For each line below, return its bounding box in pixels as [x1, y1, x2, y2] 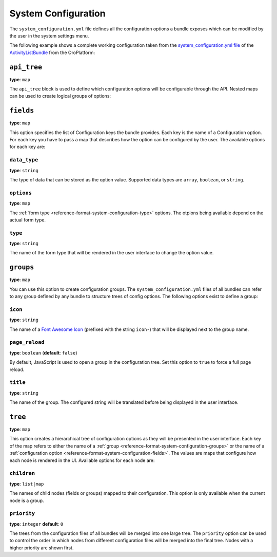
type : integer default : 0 [9, 521, 64, 527]
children [9, 470, 35, 477]
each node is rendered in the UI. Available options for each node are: [9, 457, 155, 463]
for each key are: [9, 144, 46, 150]
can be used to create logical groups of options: [9, 93, 111, 99]
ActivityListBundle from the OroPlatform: [9, 49, 95, 55]
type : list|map [9, 480, 44, 487]
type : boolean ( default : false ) [9, 349, 77, 356]
